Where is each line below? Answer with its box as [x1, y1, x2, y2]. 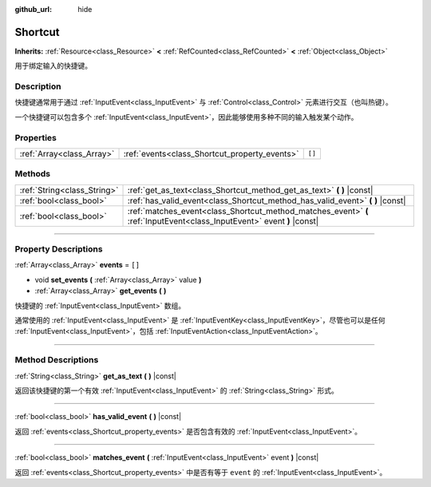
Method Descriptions [14, 354, 99, 366]
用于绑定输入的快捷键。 [14, 61, 92, 71]
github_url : [14, 5, 52, 14]
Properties [14, 132, 57, 143]
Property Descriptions [14, 243, 103, 255]
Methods [14, 168, 51, 180]
